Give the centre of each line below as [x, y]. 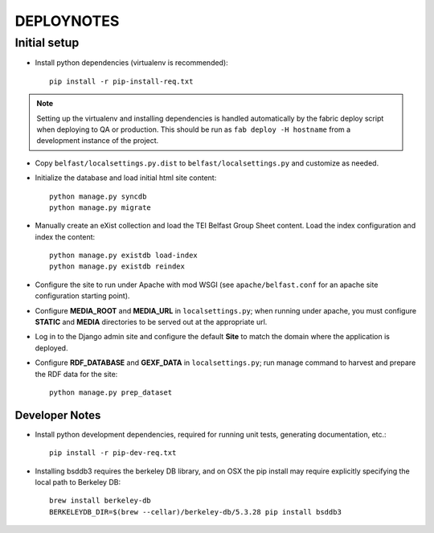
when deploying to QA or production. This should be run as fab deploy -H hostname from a [194, 129]
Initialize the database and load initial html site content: [126, 178]
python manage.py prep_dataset [111, 392]
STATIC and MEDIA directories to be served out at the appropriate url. [151, 322]
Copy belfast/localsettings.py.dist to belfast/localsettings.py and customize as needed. [207, 163]
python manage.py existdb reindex [117, 266]
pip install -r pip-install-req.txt [121, 81]
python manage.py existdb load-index [124, 256]
